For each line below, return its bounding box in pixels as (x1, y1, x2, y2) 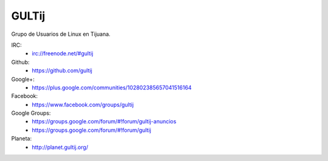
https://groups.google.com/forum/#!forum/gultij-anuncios (32, 118, 177, 125)
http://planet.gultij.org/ (32, 143, 88, 151)
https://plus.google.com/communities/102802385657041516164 (32, 84, 192, 91)
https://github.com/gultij (32, 67, 92, 74)
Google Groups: (11, 109, 51, 117)
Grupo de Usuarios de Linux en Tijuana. (11, 30, 111, 38)
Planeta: (11, 135, 32, 142)
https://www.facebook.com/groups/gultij (32, 101, 134, 108)
